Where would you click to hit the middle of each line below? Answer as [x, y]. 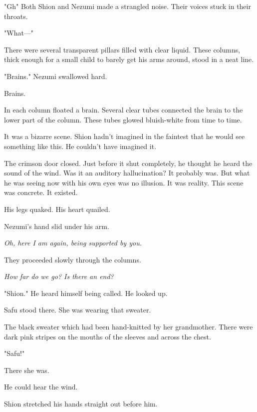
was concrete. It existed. [41, 192]
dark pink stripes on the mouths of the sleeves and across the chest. [108, 336]
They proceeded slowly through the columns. [73, 259]
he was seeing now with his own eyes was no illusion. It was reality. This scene [124, 182]
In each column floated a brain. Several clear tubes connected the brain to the [124, 110]
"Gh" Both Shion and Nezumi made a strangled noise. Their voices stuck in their [128, 6]
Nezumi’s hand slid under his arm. [57, 226]
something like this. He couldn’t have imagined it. [80, 146]
